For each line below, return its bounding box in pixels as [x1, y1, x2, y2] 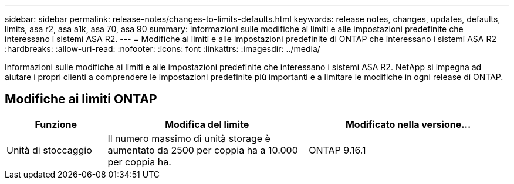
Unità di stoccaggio [6, 144, 92, 156]
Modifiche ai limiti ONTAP [5, 92, 157, 107]
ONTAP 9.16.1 [309, 144, 366, 156]
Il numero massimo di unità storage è [107, 132, 270, 144]
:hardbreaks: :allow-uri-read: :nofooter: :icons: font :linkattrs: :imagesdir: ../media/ [5, 44, 320, 54]
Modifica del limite [165, 118, 249, 130]
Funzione [35, 118, 77, 130]
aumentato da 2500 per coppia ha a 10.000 [107, 144, 298, 156]
